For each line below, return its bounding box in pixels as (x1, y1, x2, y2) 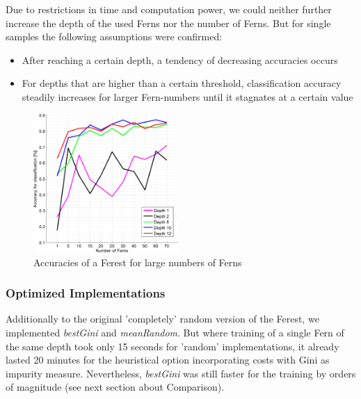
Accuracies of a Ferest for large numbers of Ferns (33, 254, 242, 269)
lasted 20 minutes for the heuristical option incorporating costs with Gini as (6, 352, 330, 367)
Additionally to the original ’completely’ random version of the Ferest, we (6, 311, 319, 326)
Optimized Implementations (6, 284, 166, 302)
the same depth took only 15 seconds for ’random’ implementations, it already (6, 339, 339, 353)
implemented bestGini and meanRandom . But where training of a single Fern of (6, 325, 344, 339)
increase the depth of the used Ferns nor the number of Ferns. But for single (6, 15, 331, 30)
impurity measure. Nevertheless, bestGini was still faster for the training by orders (6, 366, 356, 380)
